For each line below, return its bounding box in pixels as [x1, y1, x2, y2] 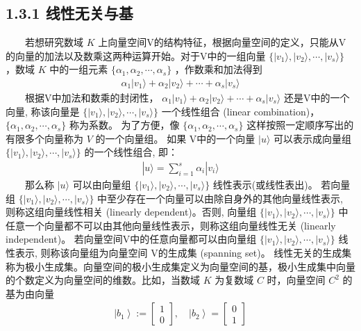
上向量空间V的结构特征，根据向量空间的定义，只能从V [98, 35, 346, 49]
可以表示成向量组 [274, 131, 352, 145]
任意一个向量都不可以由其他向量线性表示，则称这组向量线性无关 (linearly [6, 218, 336, 232]
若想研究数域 [25, 35, 83, 49]
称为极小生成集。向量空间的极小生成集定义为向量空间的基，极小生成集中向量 [6, 259, 355, 273]
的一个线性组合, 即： [84, 145, 178, 159]
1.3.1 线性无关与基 [6, 2, 133, 24]
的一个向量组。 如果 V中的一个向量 [95, 131, 255, 145]
